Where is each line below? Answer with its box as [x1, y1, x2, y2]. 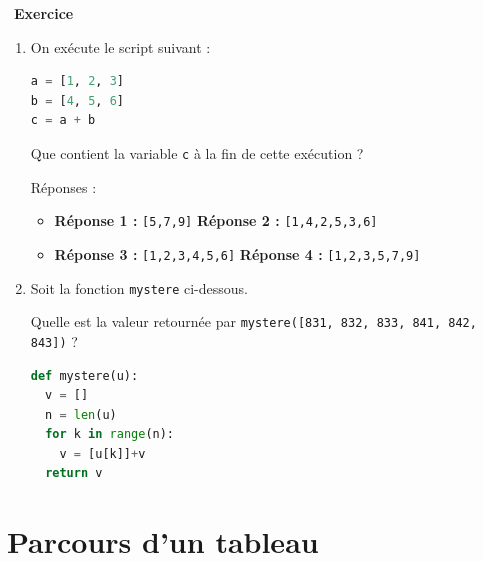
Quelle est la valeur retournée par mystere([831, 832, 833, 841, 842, [30, 311, 477, 332]
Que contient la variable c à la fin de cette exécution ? [30, 142, 364, 163]
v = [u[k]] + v [59, 446, 146, 461]
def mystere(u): [30, 368, 139, 383]
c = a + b [30, 113, 96, 128]
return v [45, 466, 103, 481]
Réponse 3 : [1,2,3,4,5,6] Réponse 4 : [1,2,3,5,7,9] [54, 243, 421, 264]
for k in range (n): [45, 427, 175, 442]
